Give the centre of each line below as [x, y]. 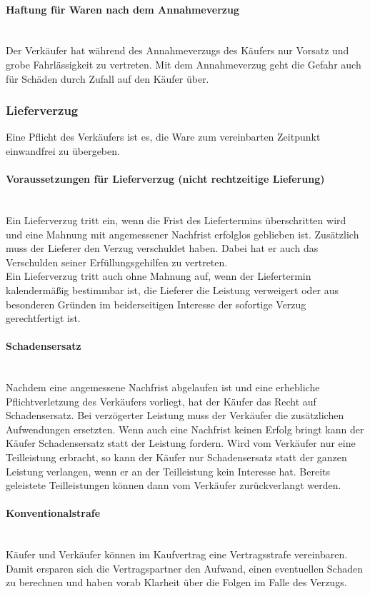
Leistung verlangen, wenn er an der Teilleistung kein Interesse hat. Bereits [168, 471]
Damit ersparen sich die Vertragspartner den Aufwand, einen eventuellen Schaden [185, 568]
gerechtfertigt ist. [43, 318]
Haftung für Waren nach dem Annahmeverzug [122, 9]
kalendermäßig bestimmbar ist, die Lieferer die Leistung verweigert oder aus [172, 290]
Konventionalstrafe [53, 513]
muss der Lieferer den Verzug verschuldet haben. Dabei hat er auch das [162, 248]
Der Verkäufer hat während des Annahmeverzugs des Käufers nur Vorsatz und [177, 50]
